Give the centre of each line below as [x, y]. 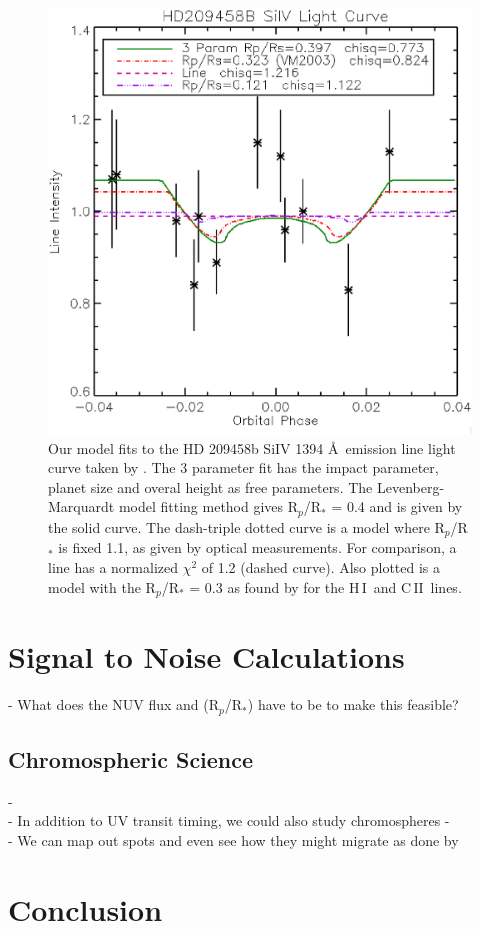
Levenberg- [410, 486]
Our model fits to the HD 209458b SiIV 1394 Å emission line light [252, 447]
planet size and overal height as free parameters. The [210, 486]
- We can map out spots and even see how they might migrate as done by [233, 839]
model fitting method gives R [208, 506]
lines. [446, 586]
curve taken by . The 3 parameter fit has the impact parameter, [243, 467]
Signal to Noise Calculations [206, 656]
